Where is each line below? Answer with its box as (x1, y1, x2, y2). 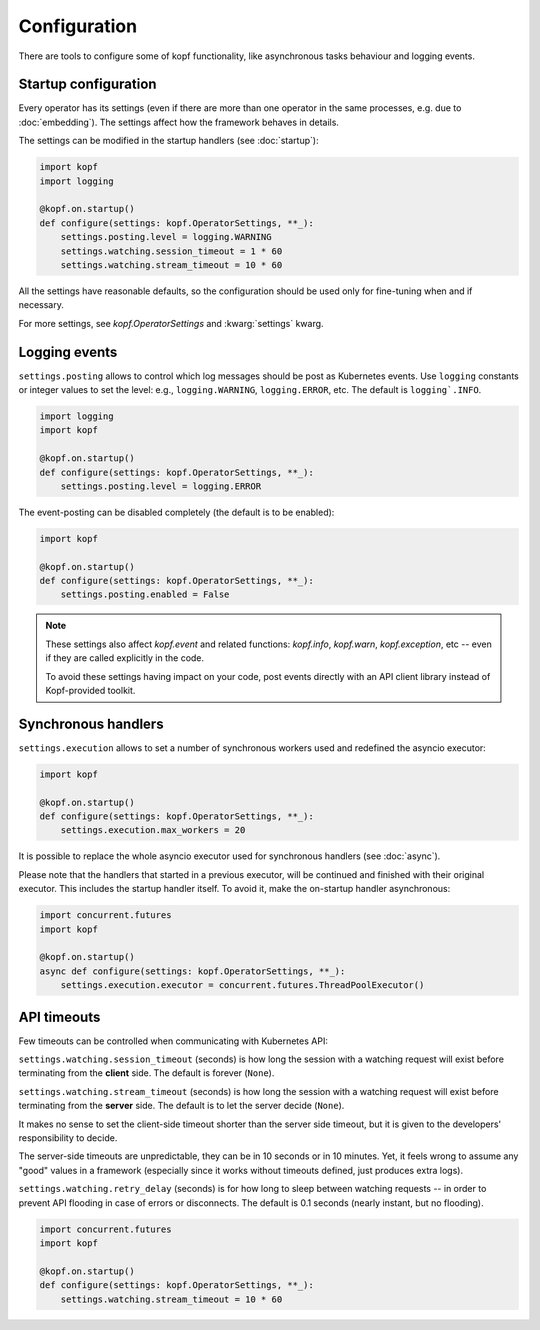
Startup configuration (18, 76, 157, 93)
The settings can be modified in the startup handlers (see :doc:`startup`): (18, 135, 319, 147)
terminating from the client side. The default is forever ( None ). (18, 1067, 275, 1079)
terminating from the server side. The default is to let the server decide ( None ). (18, 1100, 345, 1112)
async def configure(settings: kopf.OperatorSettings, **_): (39, 965, 346, 977)
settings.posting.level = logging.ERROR (60, 480, 262, 492)
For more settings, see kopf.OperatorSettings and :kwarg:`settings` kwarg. (18, 317, 324, 329)
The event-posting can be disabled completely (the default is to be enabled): (18, 506, 335, 518)
